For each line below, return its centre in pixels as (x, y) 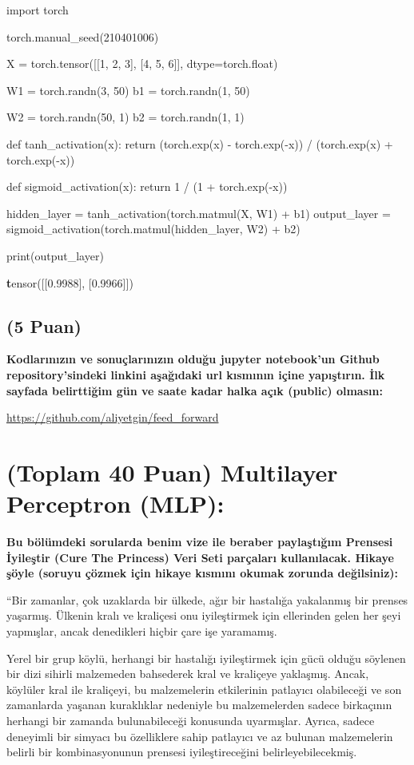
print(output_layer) (55, 255)
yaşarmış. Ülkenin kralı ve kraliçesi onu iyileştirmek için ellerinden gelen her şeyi (204, 615)
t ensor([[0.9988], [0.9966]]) (70, 282)
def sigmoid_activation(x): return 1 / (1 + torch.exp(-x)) (147, 186)
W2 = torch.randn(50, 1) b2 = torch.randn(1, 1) (125, 117)
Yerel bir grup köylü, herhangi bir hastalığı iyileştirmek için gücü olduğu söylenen (206, 658)
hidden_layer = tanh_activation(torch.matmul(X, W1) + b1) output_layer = (199, 213)
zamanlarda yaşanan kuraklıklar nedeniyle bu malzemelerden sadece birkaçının (199, 705)
